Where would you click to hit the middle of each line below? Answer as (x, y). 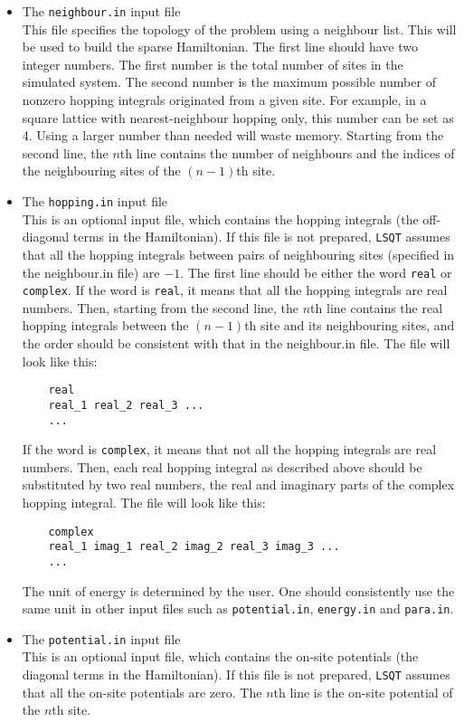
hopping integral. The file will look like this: (144, 502)
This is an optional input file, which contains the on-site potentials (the (220, 656)
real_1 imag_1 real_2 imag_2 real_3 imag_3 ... (194, 547)
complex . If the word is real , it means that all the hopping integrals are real (235, 290)
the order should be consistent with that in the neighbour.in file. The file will (236, 343)
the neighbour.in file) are (91, 272)
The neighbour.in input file (101, 11)
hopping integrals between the (105, 325)
